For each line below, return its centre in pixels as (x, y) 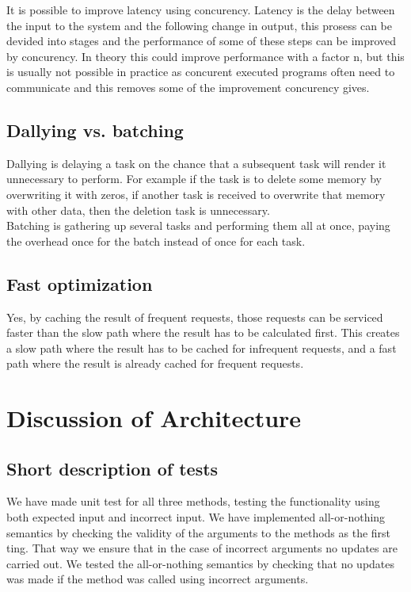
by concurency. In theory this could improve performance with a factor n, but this (205, 56)
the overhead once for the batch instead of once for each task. (156, 241)
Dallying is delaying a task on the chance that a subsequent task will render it (196, 163)
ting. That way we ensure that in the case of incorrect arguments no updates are (202, 548)
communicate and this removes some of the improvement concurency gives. (188, 87)
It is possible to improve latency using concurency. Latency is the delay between (201, 10)
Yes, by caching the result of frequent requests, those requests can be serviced (195, 317)
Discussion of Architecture (154, 418)
